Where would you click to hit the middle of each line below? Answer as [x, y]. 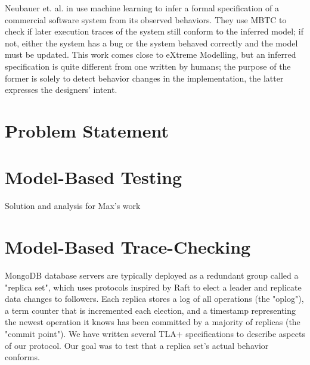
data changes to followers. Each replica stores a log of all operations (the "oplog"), [154, 299]
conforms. [22, 357]
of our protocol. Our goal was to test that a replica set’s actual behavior [137, 345]
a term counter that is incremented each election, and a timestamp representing [151, 310]
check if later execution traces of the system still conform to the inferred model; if [154, 31]
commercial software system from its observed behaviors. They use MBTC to [146, 19]
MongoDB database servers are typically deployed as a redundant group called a [152, 275]
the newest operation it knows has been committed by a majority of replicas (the [153, 322]
